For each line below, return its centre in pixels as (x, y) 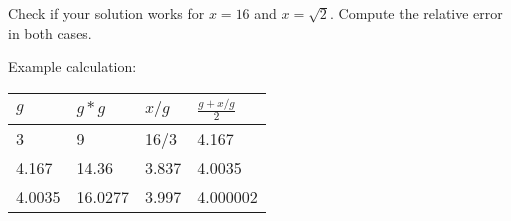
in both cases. (50, 32)
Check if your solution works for (106, 13)
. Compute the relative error (416, 13)
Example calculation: (72, 66)
